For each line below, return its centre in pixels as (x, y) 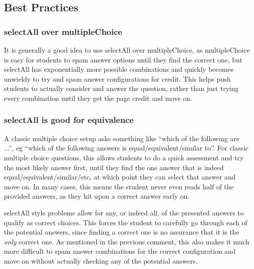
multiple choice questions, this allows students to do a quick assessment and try (124, 157)
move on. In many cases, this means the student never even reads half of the (119, 186)
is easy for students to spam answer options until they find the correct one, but (123, 59)
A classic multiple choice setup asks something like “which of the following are (122, 138)
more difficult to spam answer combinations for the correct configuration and (120, 251)
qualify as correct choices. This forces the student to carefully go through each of (126, 222)
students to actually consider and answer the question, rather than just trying (121, 88)
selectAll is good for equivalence (69, 120)
